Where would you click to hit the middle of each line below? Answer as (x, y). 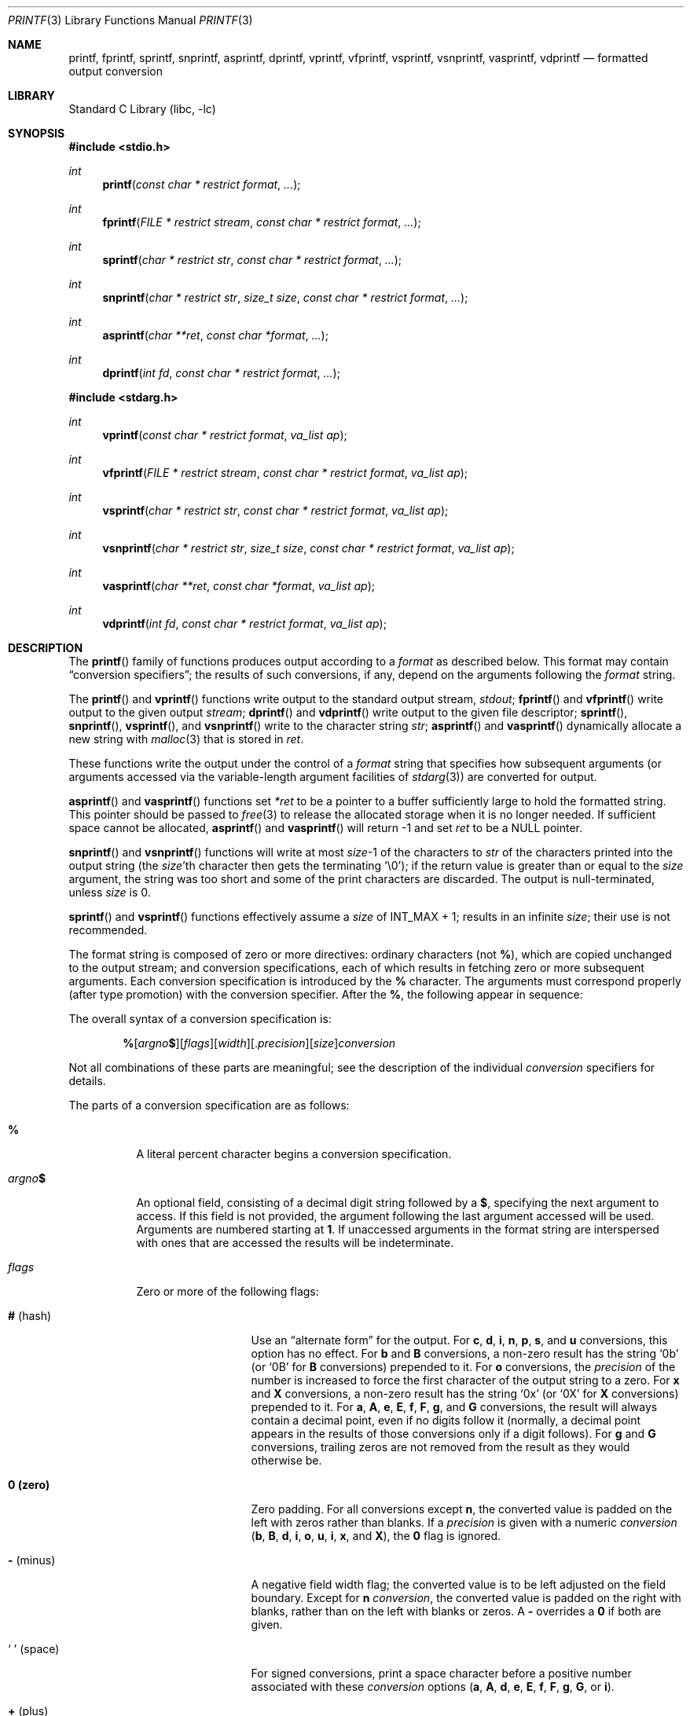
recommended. (108, 930)
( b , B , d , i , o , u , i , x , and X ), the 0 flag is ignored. (376, 1536)
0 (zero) (29, 1485)
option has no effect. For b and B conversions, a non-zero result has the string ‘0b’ (465, 1353)
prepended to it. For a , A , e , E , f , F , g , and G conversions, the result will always (454, 1407)
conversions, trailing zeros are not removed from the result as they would (440, 1447)
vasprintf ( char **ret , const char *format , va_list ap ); (239, 586)
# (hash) (30, 1316)
